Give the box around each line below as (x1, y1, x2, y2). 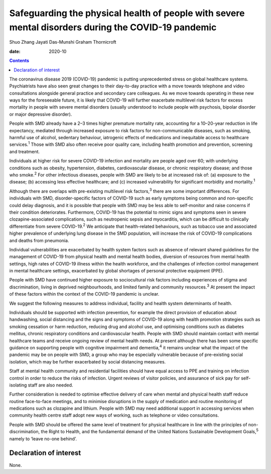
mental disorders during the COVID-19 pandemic (9, 22, 217, 33)
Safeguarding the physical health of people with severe (9, 8, 245, 19)
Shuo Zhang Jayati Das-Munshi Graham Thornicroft (9, 39, 116, 45)
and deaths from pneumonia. (9, 237, 69, 243)
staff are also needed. (28, 382, 73, 388)
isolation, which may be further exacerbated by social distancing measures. (9, 358, 166, 364)
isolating (9, 382, 27, 388)
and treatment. (9, 148, 40, 154)
